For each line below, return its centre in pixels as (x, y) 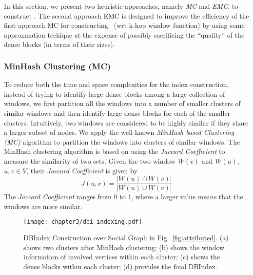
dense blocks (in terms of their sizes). (59, 44)
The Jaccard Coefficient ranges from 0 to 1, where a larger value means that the (124, 197)
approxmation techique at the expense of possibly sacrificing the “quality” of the (124, 34)
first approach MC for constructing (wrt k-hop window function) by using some (124, 25)
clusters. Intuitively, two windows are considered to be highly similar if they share (126, 122)
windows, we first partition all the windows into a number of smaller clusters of (122, 103)
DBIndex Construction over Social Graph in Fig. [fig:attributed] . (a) (126, 238)
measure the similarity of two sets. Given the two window (90, 160)
